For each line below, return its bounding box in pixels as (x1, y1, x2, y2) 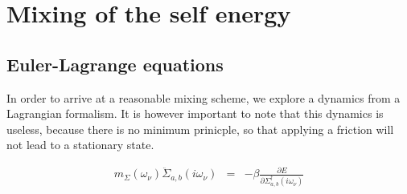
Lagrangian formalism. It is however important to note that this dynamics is (6, 105, 384, 122)
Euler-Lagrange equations (6, 51, 224, 76)
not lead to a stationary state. (6, 136, 154, 153)
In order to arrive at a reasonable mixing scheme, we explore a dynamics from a (6, 89, 401, 106)
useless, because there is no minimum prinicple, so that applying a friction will (6, 120, 394, 137)
